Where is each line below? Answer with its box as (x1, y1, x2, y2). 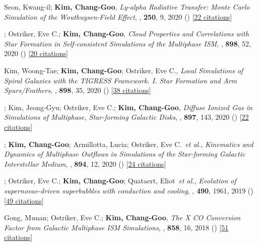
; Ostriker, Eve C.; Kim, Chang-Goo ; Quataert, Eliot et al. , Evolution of (4, 175, 236, 186)
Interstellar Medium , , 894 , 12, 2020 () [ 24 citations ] (4, 158, 166, 169)
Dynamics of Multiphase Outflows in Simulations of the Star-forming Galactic (4, 149, 245, 159)
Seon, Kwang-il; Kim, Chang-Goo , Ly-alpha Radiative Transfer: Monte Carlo (4, 2, 250, 12)
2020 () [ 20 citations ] (4, 48, 68, 59)
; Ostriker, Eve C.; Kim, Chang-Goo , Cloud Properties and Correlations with (4, 28, 249, 39)
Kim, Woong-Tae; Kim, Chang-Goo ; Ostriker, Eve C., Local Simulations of (4, 65, 243, 75)
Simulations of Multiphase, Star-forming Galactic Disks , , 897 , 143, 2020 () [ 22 (4, 112, 249, 122)
